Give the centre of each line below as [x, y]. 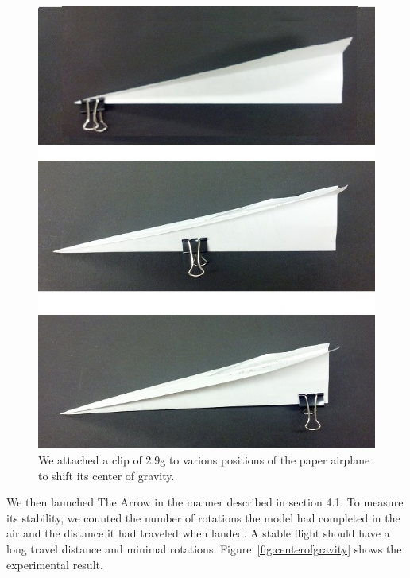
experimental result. [55, 564]
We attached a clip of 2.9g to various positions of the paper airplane [204, 460]
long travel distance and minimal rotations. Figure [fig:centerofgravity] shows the [204, 548]
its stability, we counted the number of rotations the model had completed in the [203, 517]
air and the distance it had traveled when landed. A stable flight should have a [198, 533]
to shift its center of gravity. [106, 475]
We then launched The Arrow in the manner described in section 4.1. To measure [205, 502]
